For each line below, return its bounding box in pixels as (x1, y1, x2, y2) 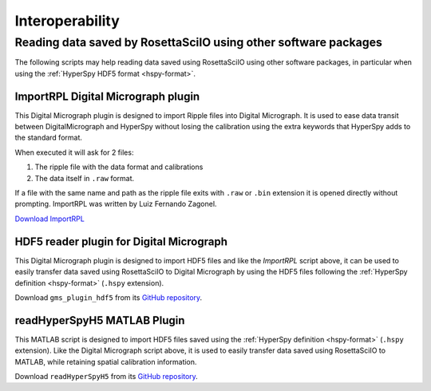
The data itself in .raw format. (34, 173, 135, 183)
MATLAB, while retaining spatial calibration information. (14, 357, 197, 366)
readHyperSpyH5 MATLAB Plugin (14, 314, 185, 327)
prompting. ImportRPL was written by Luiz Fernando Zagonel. (14, 199, 217, 209)
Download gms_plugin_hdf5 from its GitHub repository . (14, 292, 203, 302)
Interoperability (14, 12, 120, 30)
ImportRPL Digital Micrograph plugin (14, 89, 200, 103)
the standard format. (14, 132, 83, 143)
